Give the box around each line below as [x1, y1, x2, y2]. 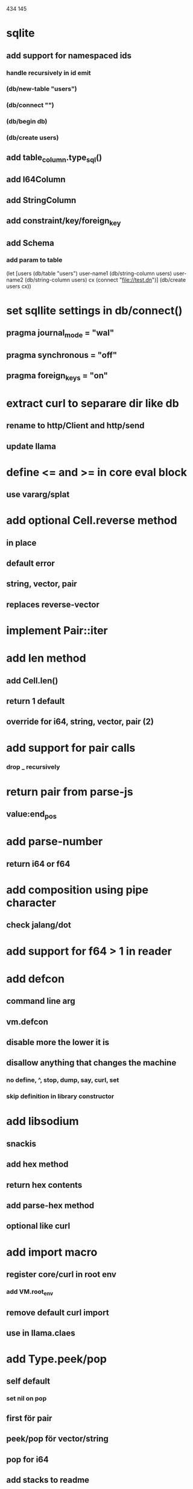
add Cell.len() [6, 675, 59, 686]
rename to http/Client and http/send [6, 420, 145, 431]
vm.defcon [6, 1016, 48, 1027]
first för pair [6, 1413, 52, 1423]
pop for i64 [6, 1454, 49, 1465]
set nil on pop [6, 1394, 47, 1403]
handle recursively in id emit [6, 68, 92, 77]
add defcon [6, 972, 65, 986]
